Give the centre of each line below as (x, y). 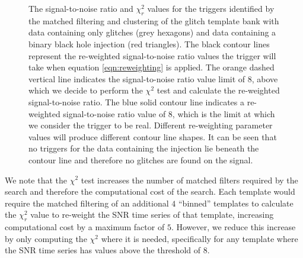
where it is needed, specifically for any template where (200, 238)
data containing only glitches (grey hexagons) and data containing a (152, 32)
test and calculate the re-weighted (218, 90)
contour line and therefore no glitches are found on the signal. (141, 159)
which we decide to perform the (86, 90)
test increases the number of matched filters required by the (189, 180)
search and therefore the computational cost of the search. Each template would (150, 191)
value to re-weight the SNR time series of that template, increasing (152, 215)
